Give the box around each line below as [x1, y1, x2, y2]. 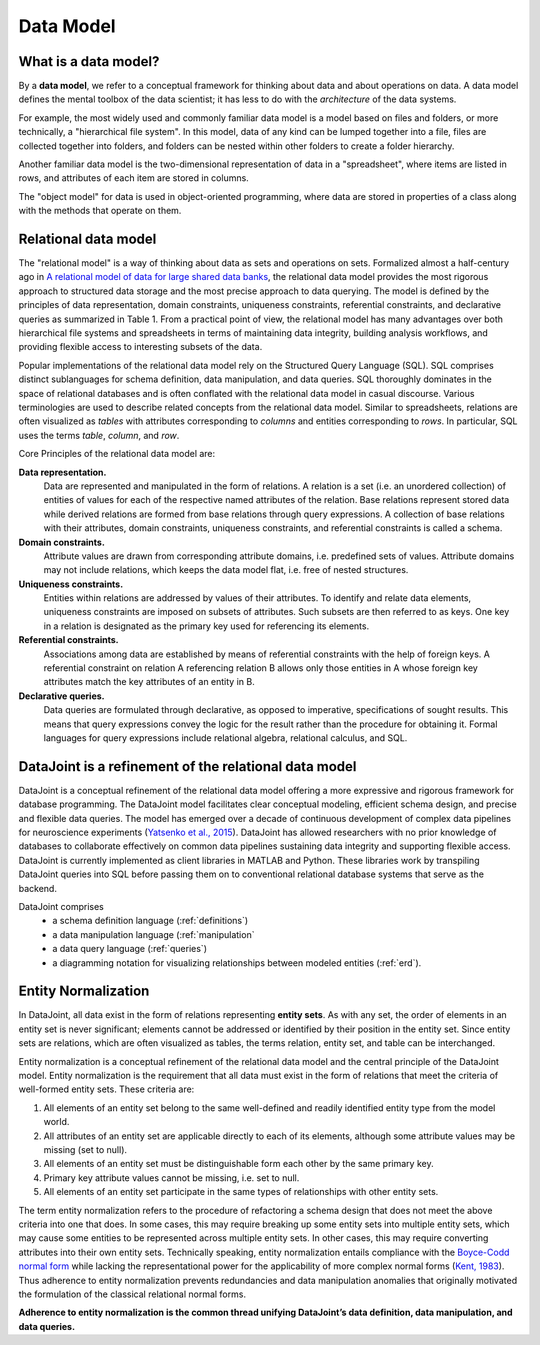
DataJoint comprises [18, 901, 105, 913]
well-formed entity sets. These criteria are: [18, 1083, 195, 1095]
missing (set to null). [43, 1144, 128, 1155]
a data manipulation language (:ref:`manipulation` [52, 928, 255, 940]
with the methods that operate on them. [18, 205, 182, 217]
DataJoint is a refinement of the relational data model [18, 758, 357, 775]
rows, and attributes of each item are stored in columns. [18, 172, 249, 184]
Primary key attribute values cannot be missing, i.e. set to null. [43, 1171, 300, 1184]
